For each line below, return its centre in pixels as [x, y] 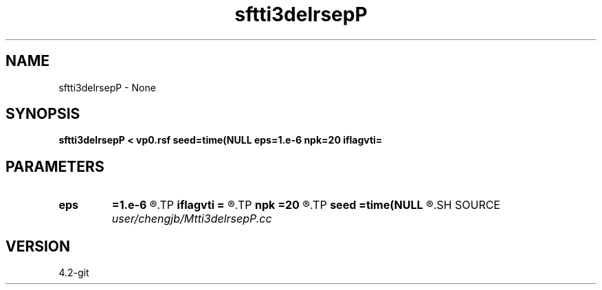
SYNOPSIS [43, 114]
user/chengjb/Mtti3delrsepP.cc [192, 219]
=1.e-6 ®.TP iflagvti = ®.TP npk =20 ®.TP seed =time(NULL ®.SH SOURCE [306, 205]
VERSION [38, 246]
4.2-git [74, 273]
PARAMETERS [55, 166]
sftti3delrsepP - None [107, 87]
